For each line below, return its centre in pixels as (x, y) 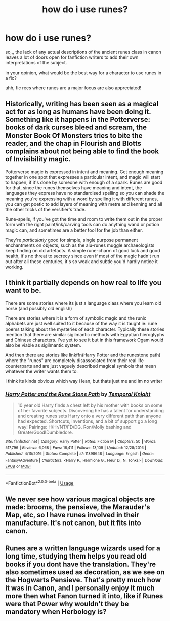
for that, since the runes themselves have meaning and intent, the (74, 188)
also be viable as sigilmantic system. (44, 345)
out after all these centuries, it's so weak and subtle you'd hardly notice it (81, 261)
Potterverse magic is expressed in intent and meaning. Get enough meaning (84, 172)
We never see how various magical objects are (80, 499)
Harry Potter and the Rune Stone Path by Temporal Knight (78, 394)
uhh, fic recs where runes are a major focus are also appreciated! (73, 88)
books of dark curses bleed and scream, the (76, 128)
